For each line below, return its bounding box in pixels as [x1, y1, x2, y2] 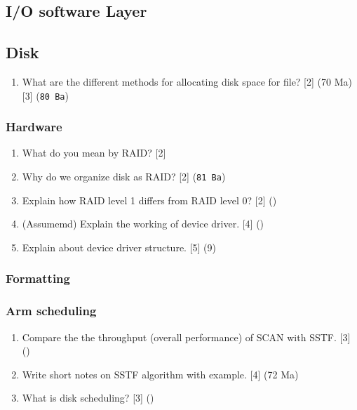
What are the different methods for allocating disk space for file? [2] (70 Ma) [22, 74, 352, 88]
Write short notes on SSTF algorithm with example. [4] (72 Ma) [22, 366, 299, 381]
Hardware [6, 118, 62, 135]
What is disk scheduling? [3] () [22, 390, 154, 405]
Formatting [6, 270, 70, 287]
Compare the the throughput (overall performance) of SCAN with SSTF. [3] [22, 329, 351, 344]
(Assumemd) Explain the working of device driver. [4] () [22, 216, 264, 231]
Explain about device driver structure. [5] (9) [22, 239, 216, 254]
